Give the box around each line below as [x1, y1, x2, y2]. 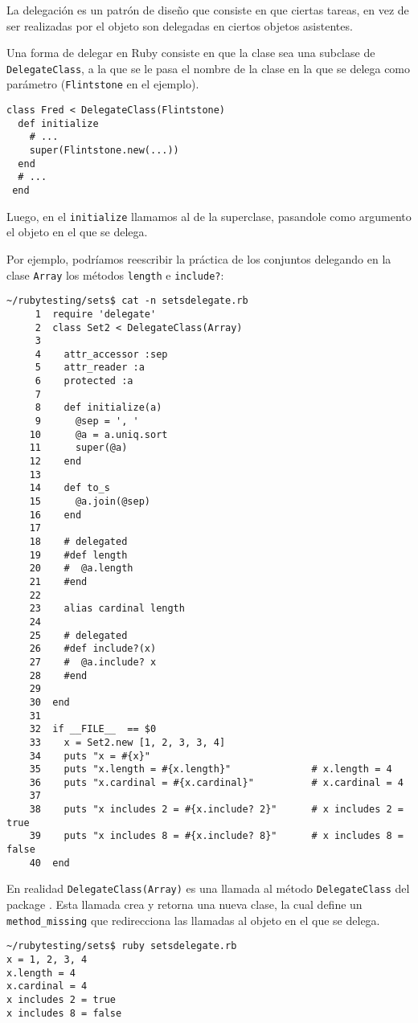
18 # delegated [29, 536, 128, 547]
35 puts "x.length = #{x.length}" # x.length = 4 [29, 763, 392, 775]
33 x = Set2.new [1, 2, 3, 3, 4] [29, 736, 226, 748]
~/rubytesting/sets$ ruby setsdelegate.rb [6, 940, 237, 952]
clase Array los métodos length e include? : [6, 266, 224, 283]
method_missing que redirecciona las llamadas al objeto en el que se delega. [6, 911, 380, 928]
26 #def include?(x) [29, 643, 157, 655]
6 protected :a [35, 375, 133, 387]
